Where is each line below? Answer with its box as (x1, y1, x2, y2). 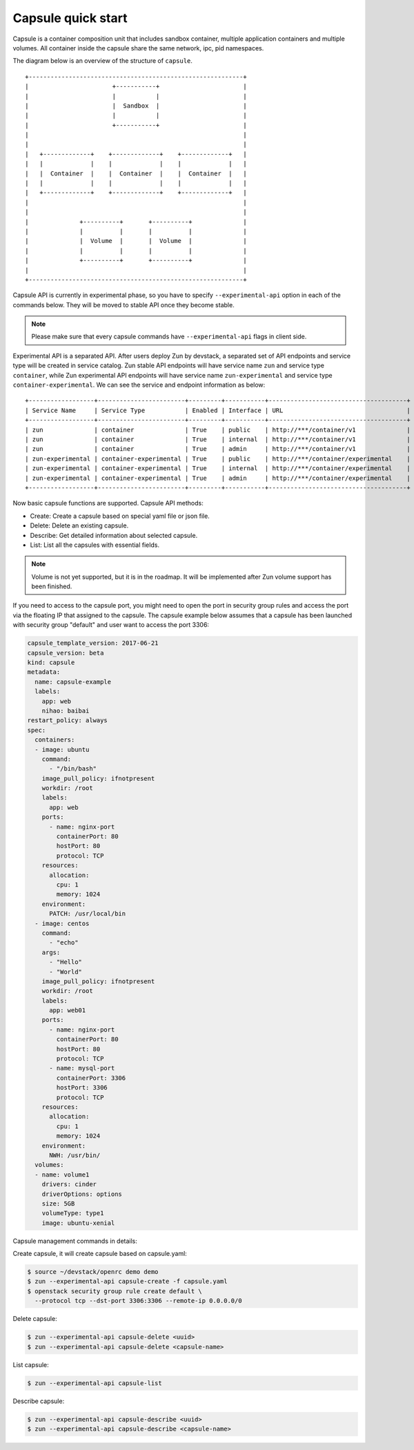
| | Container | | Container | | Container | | (25, 169, 248, 177)
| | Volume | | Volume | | (25, 237, 248, 245)
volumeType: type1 (41, 1209, 104, 1217)
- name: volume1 (34, 1170, 90, 1179)
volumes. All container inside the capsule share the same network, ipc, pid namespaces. (12, 43, 264, 52)
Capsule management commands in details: (12, 1237, 138, 1245)
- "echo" (49, 939, 79, 947)
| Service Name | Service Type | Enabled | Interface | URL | (25, 406, 411, 414)
